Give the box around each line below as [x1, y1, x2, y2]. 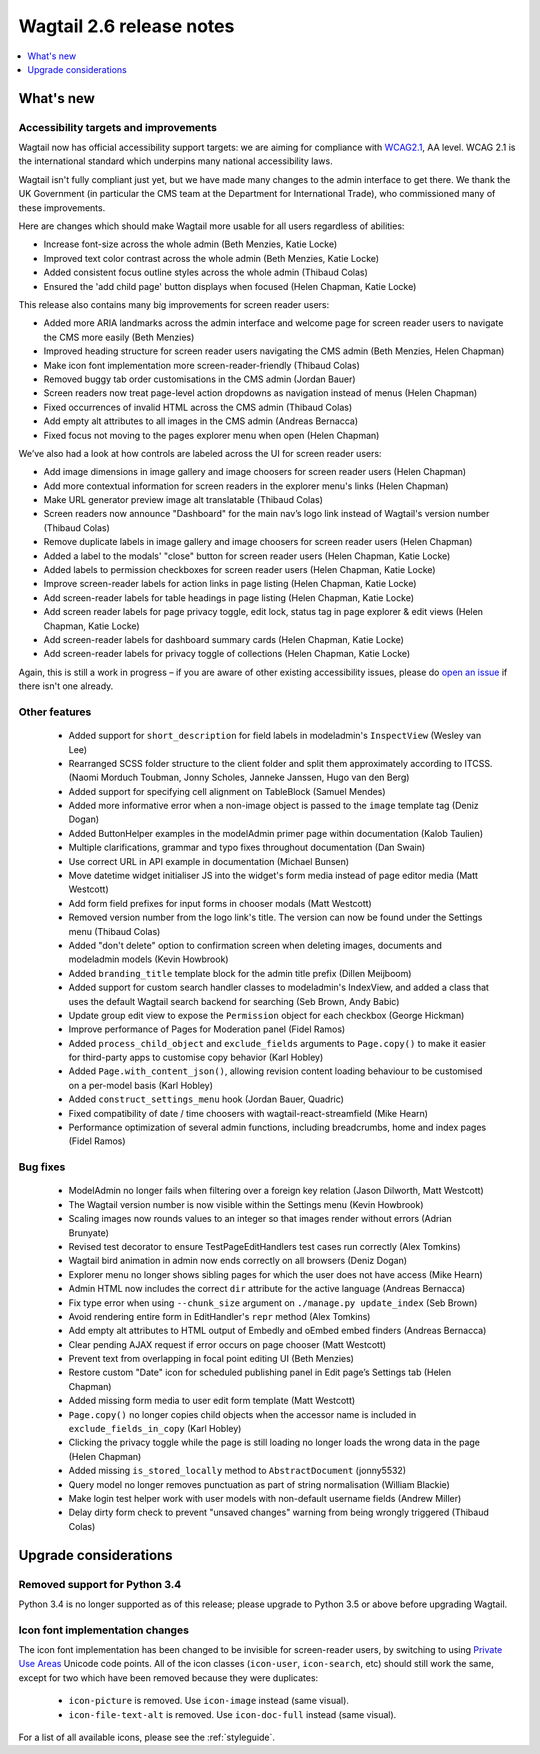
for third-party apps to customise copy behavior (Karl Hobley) [68, 1051, 324, 1064]
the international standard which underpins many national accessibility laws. [18, 155, 334, 167]
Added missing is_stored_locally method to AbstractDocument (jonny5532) [68, 1465, 407, 1477]
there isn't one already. [18, 680, 114, 692]
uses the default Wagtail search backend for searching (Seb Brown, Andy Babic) [68, 995, 400, 1007]
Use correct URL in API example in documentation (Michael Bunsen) [68, 855, 350, 867]
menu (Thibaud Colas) [68, 925, 161, 937]
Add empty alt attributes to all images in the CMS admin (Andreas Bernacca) [43, 415, 359, 427]
